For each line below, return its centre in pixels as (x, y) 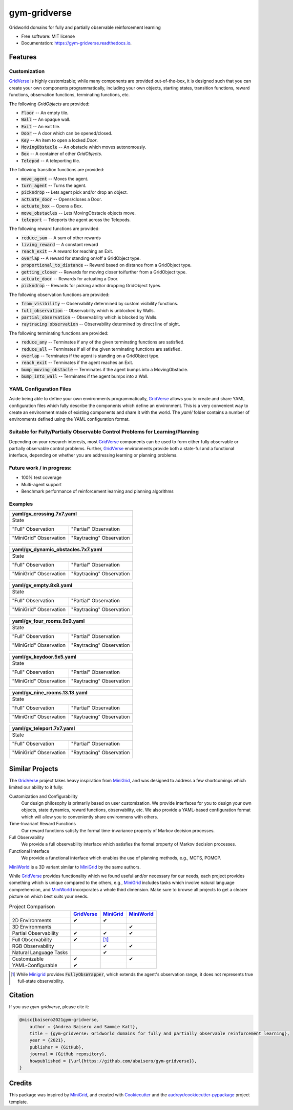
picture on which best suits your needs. (49, 896)
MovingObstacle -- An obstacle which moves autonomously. (84, 147)
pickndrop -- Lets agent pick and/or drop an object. (74, 192)
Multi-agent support (42, 484)
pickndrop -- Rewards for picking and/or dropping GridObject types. (91, 286)
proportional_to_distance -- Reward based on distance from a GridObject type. (106, 265)
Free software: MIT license (48, 36)
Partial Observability (35, 933)
